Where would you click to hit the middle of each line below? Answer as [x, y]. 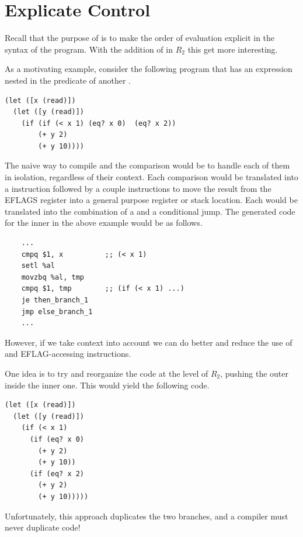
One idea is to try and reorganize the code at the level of [107, 373]
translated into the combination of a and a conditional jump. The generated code [150, 211]
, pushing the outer [255, 373]
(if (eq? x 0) [57, 439]
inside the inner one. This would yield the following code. [107, 385]
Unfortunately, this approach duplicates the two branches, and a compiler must [147, 516]
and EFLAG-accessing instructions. [68, 354]
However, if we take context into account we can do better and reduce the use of [149, 342]
